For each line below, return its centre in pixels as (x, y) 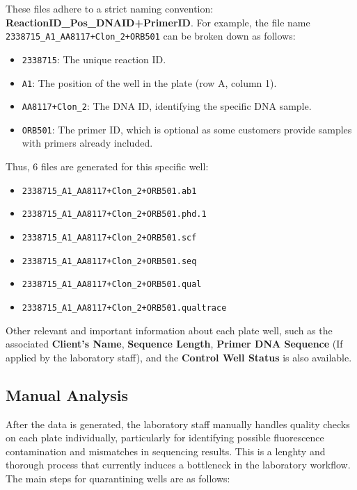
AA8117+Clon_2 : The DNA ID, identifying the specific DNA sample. (167, 106)
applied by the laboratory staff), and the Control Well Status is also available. (179, 357)
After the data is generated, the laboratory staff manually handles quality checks (178, 424)
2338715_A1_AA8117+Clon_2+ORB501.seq (109, 261)
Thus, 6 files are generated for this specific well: (107, 166)
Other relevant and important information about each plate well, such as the (169, 330)
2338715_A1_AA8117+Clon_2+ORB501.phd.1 (114, 214)
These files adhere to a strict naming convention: (110, 8)
